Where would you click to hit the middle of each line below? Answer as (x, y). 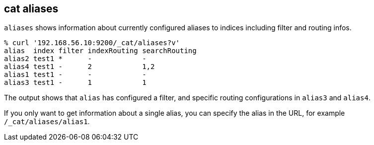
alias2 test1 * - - (75, 59)
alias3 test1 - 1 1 (75, 83)
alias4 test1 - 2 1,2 (79, 67)
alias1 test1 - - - (75, 75)
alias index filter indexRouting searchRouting (100, 51)
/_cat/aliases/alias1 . (47, 122)
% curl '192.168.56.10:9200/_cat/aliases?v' (92, 43)
